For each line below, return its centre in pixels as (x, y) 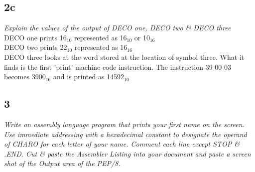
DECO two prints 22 (36, 47)
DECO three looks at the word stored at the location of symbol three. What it (124, 57)
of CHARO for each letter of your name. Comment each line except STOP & (122, 144)
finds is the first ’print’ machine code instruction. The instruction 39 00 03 (118, 67)
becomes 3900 (25, 77)
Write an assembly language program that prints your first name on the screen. (124, 124)
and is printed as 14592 (89, 77)
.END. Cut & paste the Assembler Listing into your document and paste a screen (127, 153)
